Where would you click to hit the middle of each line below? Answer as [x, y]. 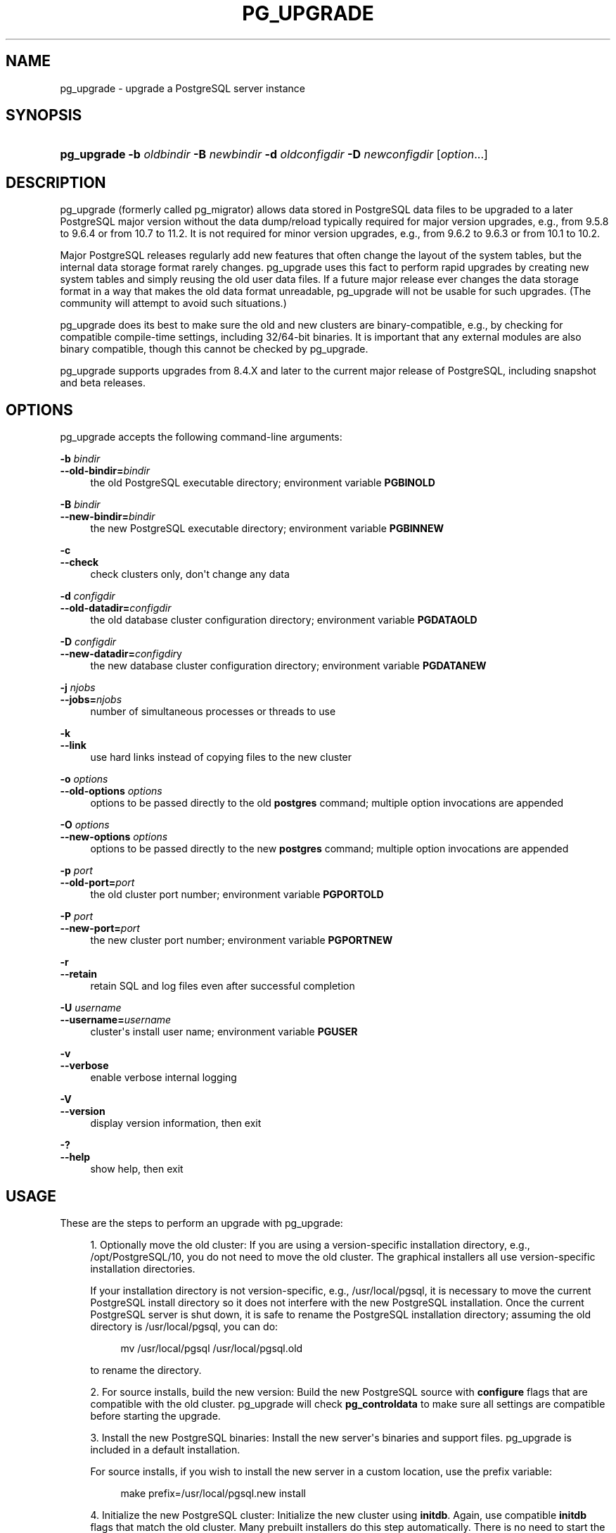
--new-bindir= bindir [108, 517]
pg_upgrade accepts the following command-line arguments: [201, 437]
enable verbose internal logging [163, 1078]
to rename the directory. [146, 1370]
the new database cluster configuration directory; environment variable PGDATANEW [288, 666]
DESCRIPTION [56, 182]
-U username [91, 1008]
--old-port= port [97, 883]
